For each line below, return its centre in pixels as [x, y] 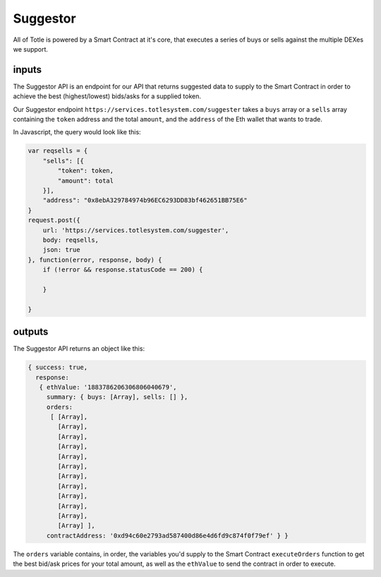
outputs [31, 332]
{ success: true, [58, 367]
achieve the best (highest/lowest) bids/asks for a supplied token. [107, 96]
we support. [31, 49]
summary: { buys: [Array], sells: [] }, [117, 397]
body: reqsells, [71, 240]
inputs [28, 70]
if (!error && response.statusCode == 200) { [123, 270]
